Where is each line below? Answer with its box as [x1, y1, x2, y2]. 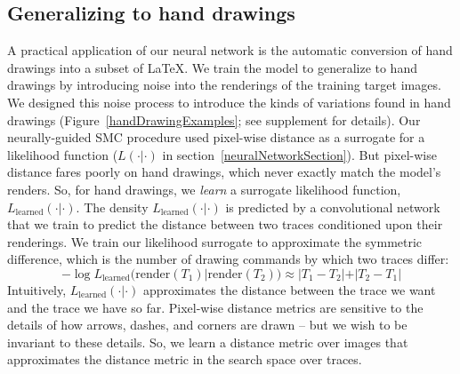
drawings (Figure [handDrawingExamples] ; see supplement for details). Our [7, 110, 421, 129]
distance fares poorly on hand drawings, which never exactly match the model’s [7, 163, 441, 181]
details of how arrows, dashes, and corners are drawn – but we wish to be [7, 315, 408, 334]
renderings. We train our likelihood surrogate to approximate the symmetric [7, 232, 423, 251]
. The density [76, 197, 149, 216]
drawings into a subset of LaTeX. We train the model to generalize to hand [7, 58, 417, 76]
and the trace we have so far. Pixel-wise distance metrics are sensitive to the [7, 298, 424, 316]
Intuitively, [7, 280, 67, 298]
